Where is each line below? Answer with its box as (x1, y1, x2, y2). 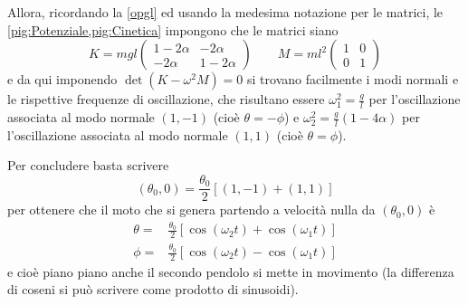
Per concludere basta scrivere (7, 156, 169, 175)
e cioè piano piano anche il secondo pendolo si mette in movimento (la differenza (7, 262, 454, 281)
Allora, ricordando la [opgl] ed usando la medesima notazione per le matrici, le (7, 3, 444, 21)
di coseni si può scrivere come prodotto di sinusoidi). (7, 280, 299, 299)
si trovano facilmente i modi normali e (247, 70, 459, 89)
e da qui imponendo (7, 70, 118, 89)
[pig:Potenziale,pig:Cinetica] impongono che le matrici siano (7, 20, 339, 39)
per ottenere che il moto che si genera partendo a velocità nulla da (7, 200, 376, 219)
